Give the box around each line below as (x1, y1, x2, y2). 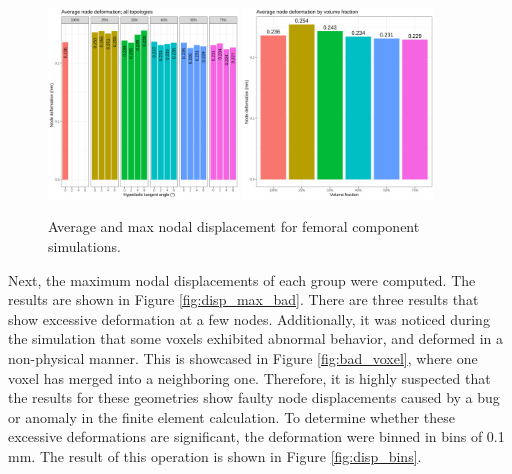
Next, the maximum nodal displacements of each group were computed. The (8, 269, 476, 290)
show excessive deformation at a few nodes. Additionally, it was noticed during (8, 308, 490, 329)
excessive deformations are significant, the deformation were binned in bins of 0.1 (8, 426, 505, 447)
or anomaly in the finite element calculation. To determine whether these (8, 406, 456, 427)
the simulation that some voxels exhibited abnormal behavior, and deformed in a (8, 328, 504, 349)
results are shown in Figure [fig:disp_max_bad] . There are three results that (8, 289, 479, 310)
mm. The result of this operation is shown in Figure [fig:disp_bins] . (8, 445, 422, 466)
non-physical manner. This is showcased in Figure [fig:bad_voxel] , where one (8, 347, 478, 368)
